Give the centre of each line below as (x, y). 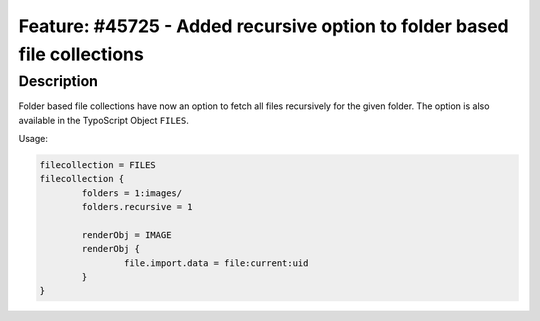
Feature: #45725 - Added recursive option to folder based (263, 26)
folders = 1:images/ (132, 193)
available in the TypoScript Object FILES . (103, 120)
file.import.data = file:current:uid (216, 263)
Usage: (33, 138)
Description (58, 81)
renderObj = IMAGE (126, 234)
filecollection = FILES (98, 164)
